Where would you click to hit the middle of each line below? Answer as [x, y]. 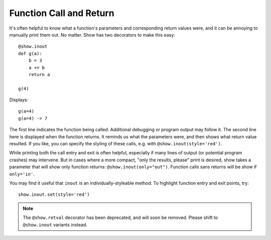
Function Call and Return [62, 13]
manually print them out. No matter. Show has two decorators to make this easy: [92, 35]
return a [39, 74]
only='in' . [22, 174]
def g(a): [30, 53]
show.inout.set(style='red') [54, 195]
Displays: [19, 100]
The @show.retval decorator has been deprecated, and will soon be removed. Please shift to [120, 217]
